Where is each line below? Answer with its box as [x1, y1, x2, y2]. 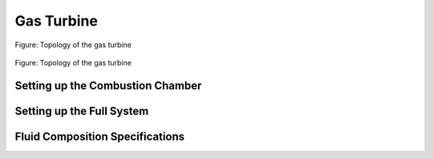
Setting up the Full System [14, 104, 149, 117]
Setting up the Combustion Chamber [14, 78, 202, 92]
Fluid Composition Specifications [14, 129, 185, 143]
